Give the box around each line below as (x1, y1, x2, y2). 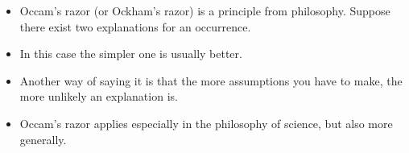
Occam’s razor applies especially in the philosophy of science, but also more (19, 114, 393, 131)
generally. (19, 130, 67, 147)
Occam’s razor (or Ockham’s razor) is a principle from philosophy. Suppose (19, 2, 390, 19)
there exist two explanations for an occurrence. (19, 18, 251, 35)
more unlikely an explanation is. (19, 88, 178, 105)
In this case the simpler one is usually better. (19, 45, 242, 62)
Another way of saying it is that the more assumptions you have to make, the (19, 72, 403, 89)
